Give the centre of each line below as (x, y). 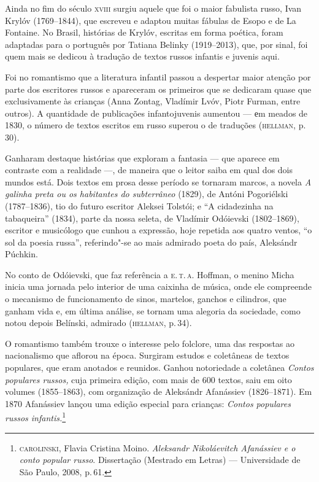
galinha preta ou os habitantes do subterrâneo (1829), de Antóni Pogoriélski (147, 194)
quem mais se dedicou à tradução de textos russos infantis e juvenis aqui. (142, 56)
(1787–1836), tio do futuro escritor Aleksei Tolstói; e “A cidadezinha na (139, 205)
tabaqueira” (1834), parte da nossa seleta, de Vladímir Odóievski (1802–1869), (152, 218)
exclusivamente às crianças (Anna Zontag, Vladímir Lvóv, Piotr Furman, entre (153, 101)
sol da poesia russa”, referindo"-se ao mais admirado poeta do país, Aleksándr (151, 242)
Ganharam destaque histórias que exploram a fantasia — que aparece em (142, 157)
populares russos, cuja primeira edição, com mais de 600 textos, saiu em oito (148, 379)
